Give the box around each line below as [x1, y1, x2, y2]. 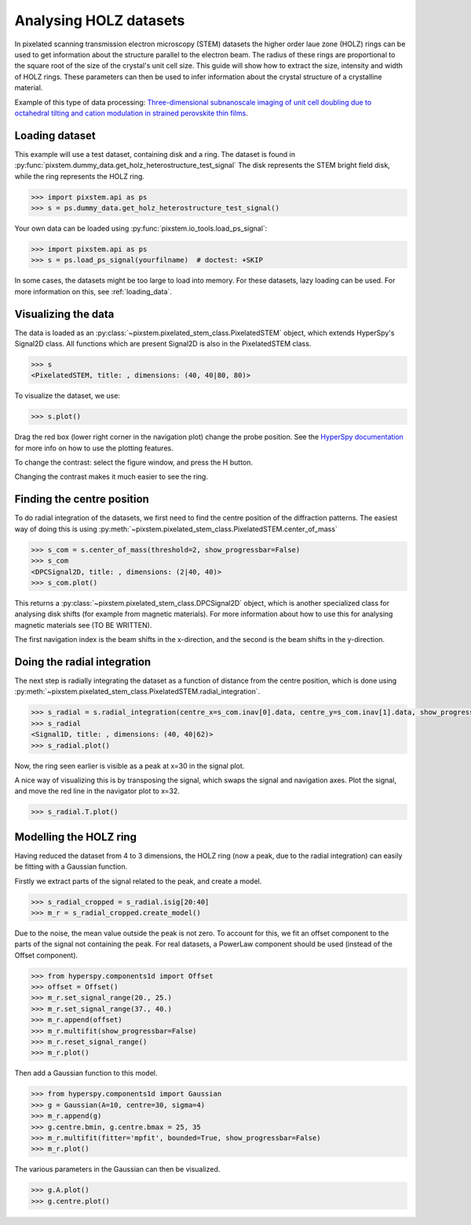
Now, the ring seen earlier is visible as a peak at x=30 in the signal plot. [14, 761, 245, 771]
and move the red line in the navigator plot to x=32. [14, 786, 181, 796]
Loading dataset [14, 129, 96, 142]
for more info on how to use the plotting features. [14, 443, 173, 453]
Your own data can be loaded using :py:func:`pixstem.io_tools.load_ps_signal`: [14, 224, 268, 233]
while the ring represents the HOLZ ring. [14, 171, 145, 180]
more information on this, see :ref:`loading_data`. [14, 286, 173, 296]
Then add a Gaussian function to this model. [14, 1068, 158, 1078]
